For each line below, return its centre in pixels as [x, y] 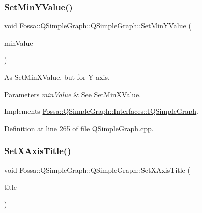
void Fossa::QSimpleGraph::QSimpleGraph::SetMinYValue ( [98, 26]
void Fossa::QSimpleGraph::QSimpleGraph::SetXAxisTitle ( [97, 170]
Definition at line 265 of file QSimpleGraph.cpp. [79, 128]
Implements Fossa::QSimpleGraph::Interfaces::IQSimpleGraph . [102, 111]
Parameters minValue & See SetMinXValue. [73, 94]
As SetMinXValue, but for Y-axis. [57, 77]
